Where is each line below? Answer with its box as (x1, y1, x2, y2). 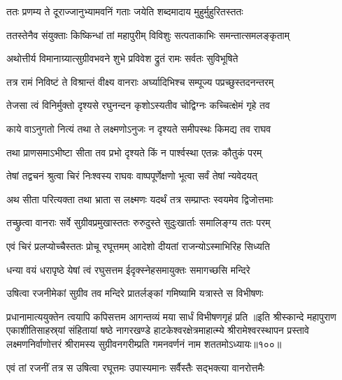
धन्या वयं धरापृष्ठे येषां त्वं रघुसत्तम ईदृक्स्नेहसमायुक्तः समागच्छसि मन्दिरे (6, 262, 250, 277)
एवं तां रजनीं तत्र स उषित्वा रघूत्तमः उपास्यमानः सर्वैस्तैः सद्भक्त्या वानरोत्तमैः (6, 360, 265, 374)
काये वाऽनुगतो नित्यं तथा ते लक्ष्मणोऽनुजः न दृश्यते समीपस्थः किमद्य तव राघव (6, 121, 271, 136)
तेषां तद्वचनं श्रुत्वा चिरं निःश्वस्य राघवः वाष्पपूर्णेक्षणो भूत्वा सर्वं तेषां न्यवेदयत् (6, 168, 257, 183)
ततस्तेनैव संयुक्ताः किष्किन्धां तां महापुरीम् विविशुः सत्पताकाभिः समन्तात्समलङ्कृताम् (6, 27, 290, 42)
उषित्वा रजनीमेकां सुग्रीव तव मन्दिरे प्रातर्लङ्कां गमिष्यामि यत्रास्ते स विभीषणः (6, 286, 264, 300)
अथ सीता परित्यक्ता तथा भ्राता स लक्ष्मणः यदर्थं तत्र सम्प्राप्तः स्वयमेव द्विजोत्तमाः (6, 191, 273, 206)
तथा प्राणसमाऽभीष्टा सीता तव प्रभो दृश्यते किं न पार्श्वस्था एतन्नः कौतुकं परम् (6, 145, 262, 159)
